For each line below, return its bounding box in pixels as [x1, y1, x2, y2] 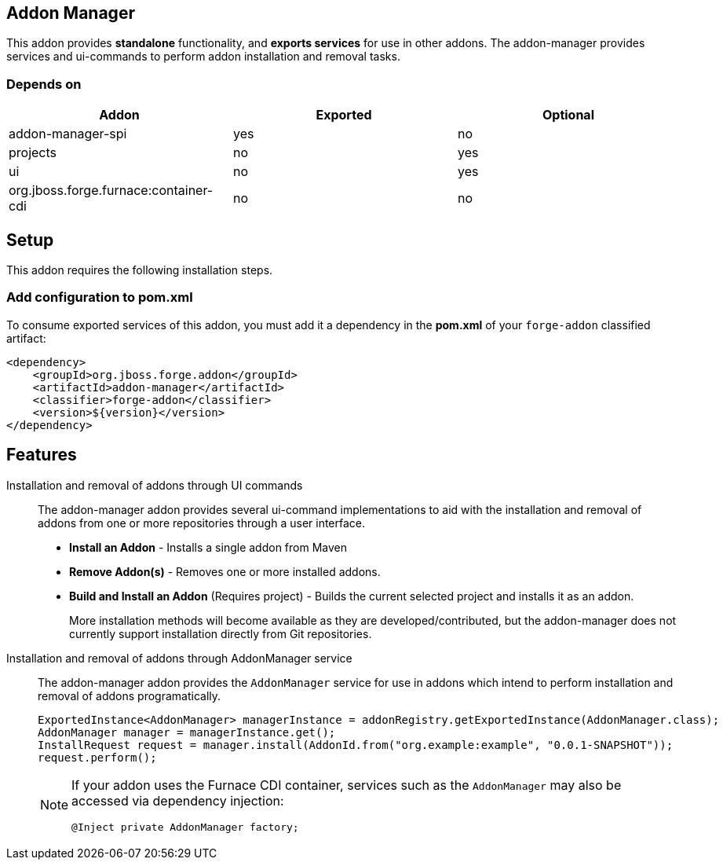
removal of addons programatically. [38, 688, 221, 703]
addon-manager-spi [9, 126, 127, 142]
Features [6, 445, 77, 465]
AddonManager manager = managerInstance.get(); [38, 725, 336, 739]
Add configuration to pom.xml [6, 289, 193, 306]
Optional [542, 107, 594, 123]
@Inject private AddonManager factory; [71, 820, 299, 833]
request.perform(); [38, 750, 157, 764]
